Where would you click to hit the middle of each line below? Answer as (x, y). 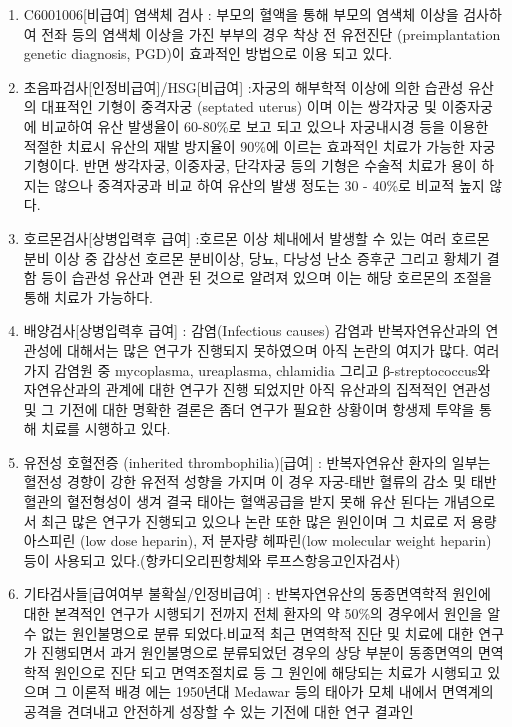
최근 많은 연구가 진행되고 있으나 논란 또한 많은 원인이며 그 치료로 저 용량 (269, 520)
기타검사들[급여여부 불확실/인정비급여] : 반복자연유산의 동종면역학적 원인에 (257, 593)
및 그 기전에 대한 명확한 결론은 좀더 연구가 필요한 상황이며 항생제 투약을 (249, 408)
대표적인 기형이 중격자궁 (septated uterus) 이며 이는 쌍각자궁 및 (239, 106)
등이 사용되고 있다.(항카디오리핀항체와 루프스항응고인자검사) (212, 559)
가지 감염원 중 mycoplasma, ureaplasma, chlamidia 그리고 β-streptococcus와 (257, 369)
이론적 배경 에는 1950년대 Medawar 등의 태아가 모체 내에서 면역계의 (282, 691)
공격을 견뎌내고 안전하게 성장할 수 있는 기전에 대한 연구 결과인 (218, 711)
